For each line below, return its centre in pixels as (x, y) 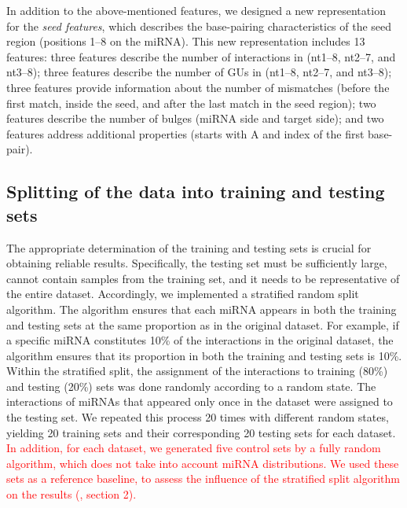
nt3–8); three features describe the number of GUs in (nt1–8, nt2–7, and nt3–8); (199, 72)
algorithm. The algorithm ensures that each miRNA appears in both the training (202, 309)
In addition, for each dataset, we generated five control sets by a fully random (194, 448)
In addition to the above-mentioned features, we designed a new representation (196, 10)
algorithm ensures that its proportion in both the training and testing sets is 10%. (204, 355)
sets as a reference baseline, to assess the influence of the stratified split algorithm (203, 479)
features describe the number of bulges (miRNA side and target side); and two (195, 118)
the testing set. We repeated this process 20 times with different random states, (198, 417)
